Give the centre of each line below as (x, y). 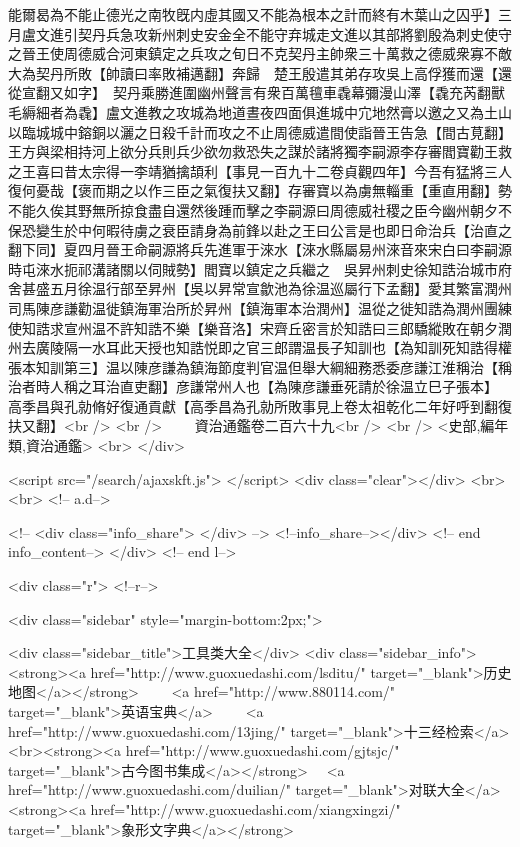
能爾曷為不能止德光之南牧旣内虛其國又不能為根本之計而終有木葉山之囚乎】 (253, 14)
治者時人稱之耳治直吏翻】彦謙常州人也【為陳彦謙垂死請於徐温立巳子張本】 (249, 386)
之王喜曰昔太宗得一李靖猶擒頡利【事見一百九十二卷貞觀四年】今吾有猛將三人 (260, 170)
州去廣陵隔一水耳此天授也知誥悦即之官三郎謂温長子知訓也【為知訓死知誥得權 (260, 347)
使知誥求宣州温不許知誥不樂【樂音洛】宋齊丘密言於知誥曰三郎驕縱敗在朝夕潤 (260, 327)
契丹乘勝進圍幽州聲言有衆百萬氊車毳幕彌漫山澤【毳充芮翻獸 (308, 92)
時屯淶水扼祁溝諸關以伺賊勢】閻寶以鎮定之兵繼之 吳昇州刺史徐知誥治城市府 (260, 268)
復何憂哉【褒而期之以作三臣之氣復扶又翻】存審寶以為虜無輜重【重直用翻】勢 (260, 190)
